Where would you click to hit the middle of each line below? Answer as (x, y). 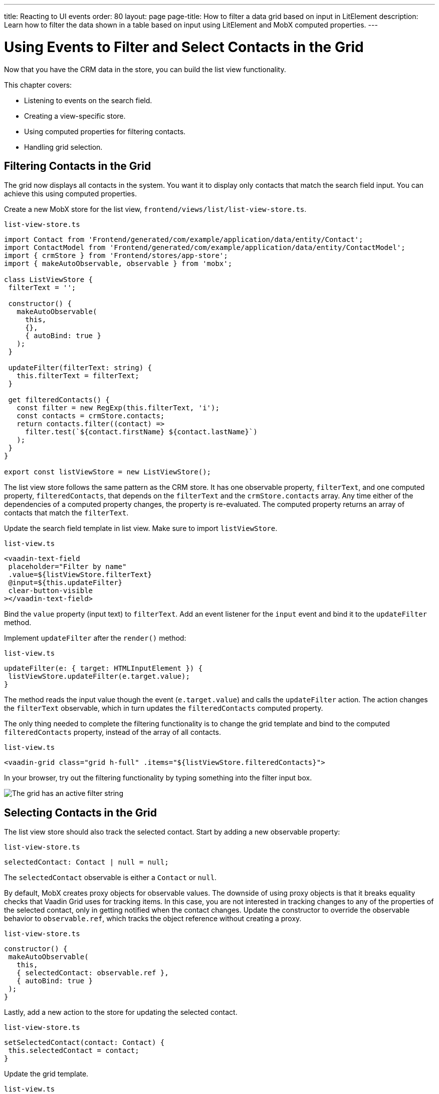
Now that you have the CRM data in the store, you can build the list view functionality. (145, 69)
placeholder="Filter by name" (67, 567)
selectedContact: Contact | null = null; (86, 862)
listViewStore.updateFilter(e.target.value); (99, 676)
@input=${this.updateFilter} (65, 583)
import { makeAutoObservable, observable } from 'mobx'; (118, 264)
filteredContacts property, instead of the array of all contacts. (113, 732)
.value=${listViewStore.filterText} (80, 575)
